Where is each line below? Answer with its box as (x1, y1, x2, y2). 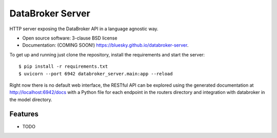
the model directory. (9, 96, 52, 103)
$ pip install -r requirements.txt (18, 64, 108, 69)
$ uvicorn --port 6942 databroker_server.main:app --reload (18, 71, 173, 76)
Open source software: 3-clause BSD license (22, 35, 117, 41)
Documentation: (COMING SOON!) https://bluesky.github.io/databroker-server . (22, 42, 189, 48)
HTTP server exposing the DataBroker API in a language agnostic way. (9, 26, 159, 32)
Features (9, 110, 38, 119)
